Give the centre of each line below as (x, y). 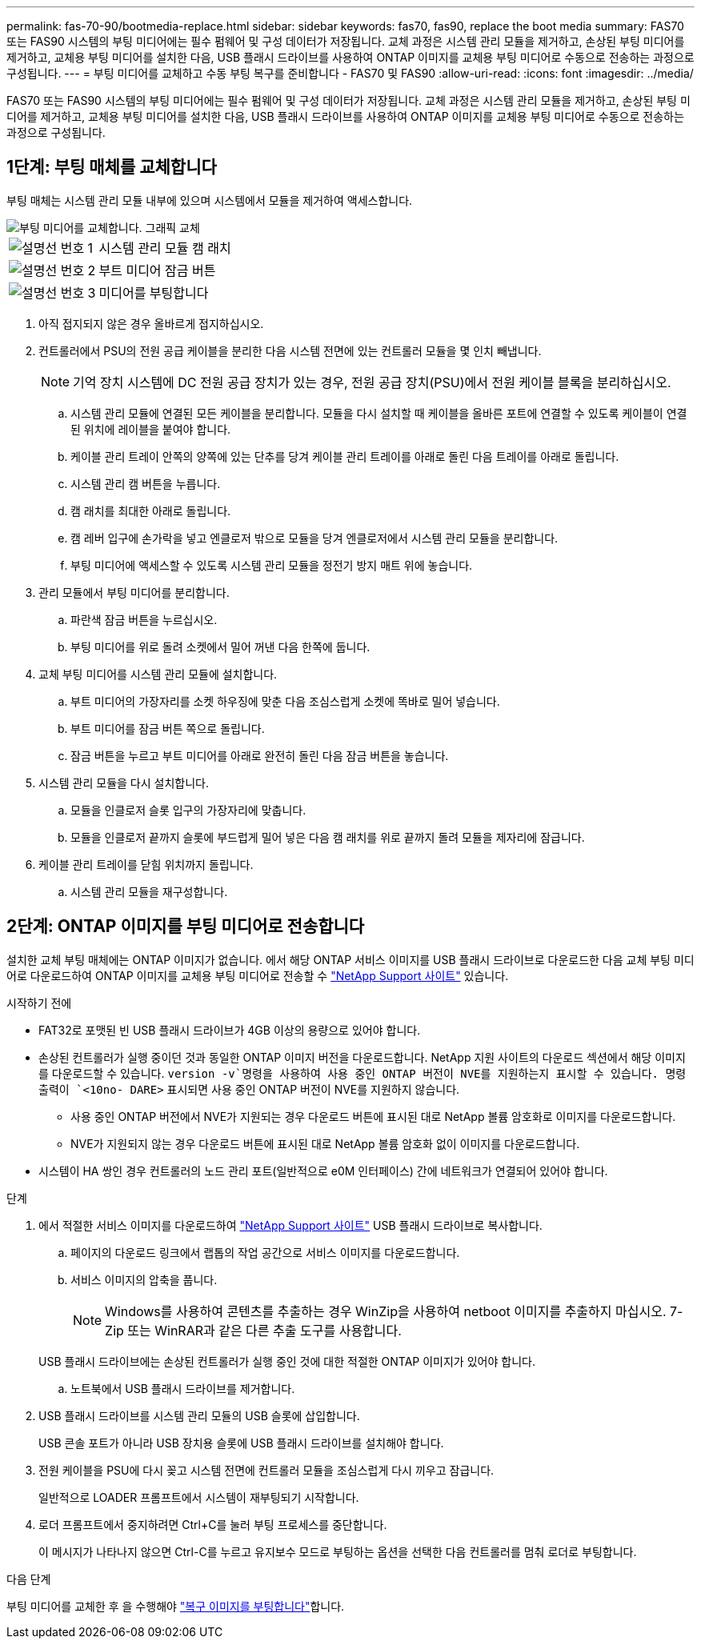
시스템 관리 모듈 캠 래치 (165, 248)
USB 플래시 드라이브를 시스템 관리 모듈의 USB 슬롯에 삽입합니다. (199, 1415)
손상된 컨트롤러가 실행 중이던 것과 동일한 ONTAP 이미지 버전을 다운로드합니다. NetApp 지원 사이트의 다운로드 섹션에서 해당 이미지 (362, 1057)
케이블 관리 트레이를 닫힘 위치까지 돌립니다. (146, 864)
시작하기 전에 (39, 1003)
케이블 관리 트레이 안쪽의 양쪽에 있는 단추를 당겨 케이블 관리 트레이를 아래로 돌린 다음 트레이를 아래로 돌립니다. (345, 456)
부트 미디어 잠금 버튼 (157, 270)
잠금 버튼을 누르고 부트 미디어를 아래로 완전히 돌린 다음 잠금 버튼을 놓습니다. (260, 755)
